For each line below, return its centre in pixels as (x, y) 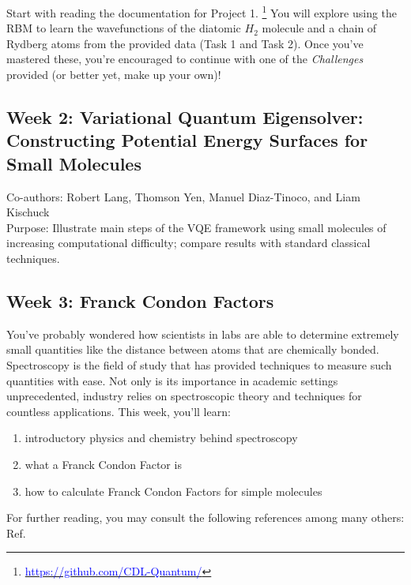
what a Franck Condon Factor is (103, 464)
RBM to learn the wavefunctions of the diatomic (124, 28)
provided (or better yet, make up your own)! (114, 75)
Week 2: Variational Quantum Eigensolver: (185, 117)
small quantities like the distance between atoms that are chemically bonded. (193, 349)
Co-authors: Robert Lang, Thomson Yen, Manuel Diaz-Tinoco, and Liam (183, 196)
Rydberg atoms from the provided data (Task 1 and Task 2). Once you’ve (185, 43)
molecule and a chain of (319, 28)
